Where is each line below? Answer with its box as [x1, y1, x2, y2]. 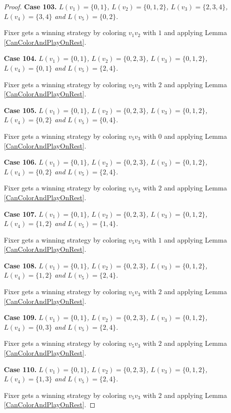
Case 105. [4, 105, 37, 115]
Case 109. [4, 312, 37, 322]
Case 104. [4, 53, 37, 63]
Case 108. [4, 260, 37, 270]
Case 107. [4, 208, 37, 219]
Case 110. [4, 364, 37, 374]
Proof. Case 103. [4, 1, 57, 11]
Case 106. [4, 157, 37, 167]
